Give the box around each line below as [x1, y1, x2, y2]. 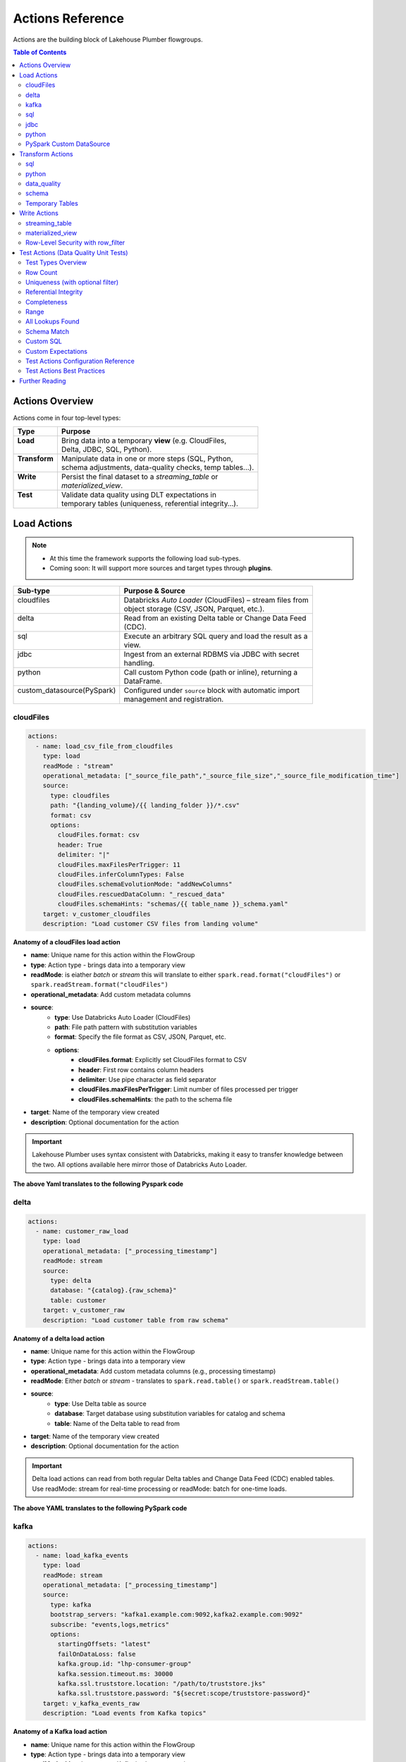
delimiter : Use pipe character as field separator [78, 1075, 217, 1083]
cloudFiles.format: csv [57, 831, 140, 839]
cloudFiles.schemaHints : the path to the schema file [78, 1095, 233, 1103]
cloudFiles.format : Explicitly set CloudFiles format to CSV [78, 1056, 247, 1064]
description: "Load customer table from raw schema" [42, 1316, 229, 1324]
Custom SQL [25, 337, 63, 345]
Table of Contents [13, 48, 67, 56]
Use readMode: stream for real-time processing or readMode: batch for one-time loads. [32, 1484, 287, 1493]
